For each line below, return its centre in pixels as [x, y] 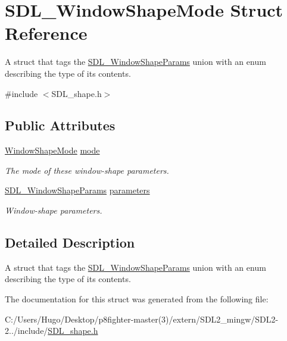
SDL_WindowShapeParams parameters [77, 190]
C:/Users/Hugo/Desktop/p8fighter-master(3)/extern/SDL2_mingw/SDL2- [142, 319]
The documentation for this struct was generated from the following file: [137, 299]
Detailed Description [70, 243]
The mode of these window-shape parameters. [87, 170]
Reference [46, 33]
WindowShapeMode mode [52, 150]
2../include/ [26, 331]
